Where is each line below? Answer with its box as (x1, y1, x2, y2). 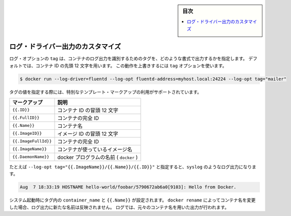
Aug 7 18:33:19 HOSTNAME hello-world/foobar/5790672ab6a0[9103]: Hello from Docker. (20, 184, 236, 190)
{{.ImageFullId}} (12, 138, 52, 144)
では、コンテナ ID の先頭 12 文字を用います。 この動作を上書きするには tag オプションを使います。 (22, 63, 227, 69)
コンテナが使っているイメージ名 (57, 146, 133, 153)
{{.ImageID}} (12, 131, 42, 136)
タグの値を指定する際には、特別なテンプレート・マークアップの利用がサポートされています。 (9, 89, 202, 95)
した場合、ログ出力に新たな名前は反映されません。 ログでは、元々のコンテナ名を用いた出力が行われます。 (9, 204, 229, 210)
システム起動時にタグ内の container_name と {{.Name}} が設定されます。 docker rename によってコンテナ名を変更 (9, 197, 256, 203)
